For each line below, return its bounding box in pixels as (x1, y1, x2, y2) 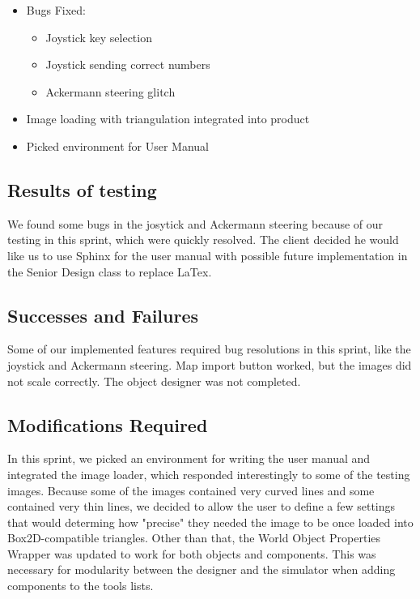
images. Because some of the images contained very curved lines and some (7, 481, 375, 498)
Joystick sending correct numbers (45, 56, 210, 73)
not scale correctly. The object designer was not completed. (7, 372, 301, 389)
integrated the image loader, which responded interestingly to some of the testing (7, 465, 410, 482)
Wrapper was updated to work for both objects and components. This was (7, 545, 376, 562)
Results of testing (7, 177, 157, 202)
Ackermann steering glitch (45, 83, 176, 100)
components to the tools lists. (7, 577, 154, 594)
